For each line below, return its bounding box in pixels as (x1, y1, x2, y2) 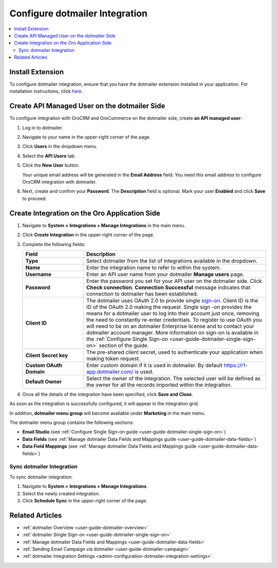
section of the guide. (98, 341, 149, 349)
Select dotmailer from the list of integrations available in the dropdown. (86, 257, 258, 264)
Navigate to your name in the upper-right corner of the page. (22, 134, 151, 140)
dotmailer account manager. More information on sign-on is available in (86, 329, 259, 336)
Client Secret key (25, 352, 68, 359)
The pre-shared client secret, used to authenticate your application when (86, 349, 263, 356)
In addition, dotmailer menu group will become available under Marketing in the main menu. (9, 410, 206, 416)
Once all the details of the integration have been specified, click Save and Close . (22, 391, 193, 397)
